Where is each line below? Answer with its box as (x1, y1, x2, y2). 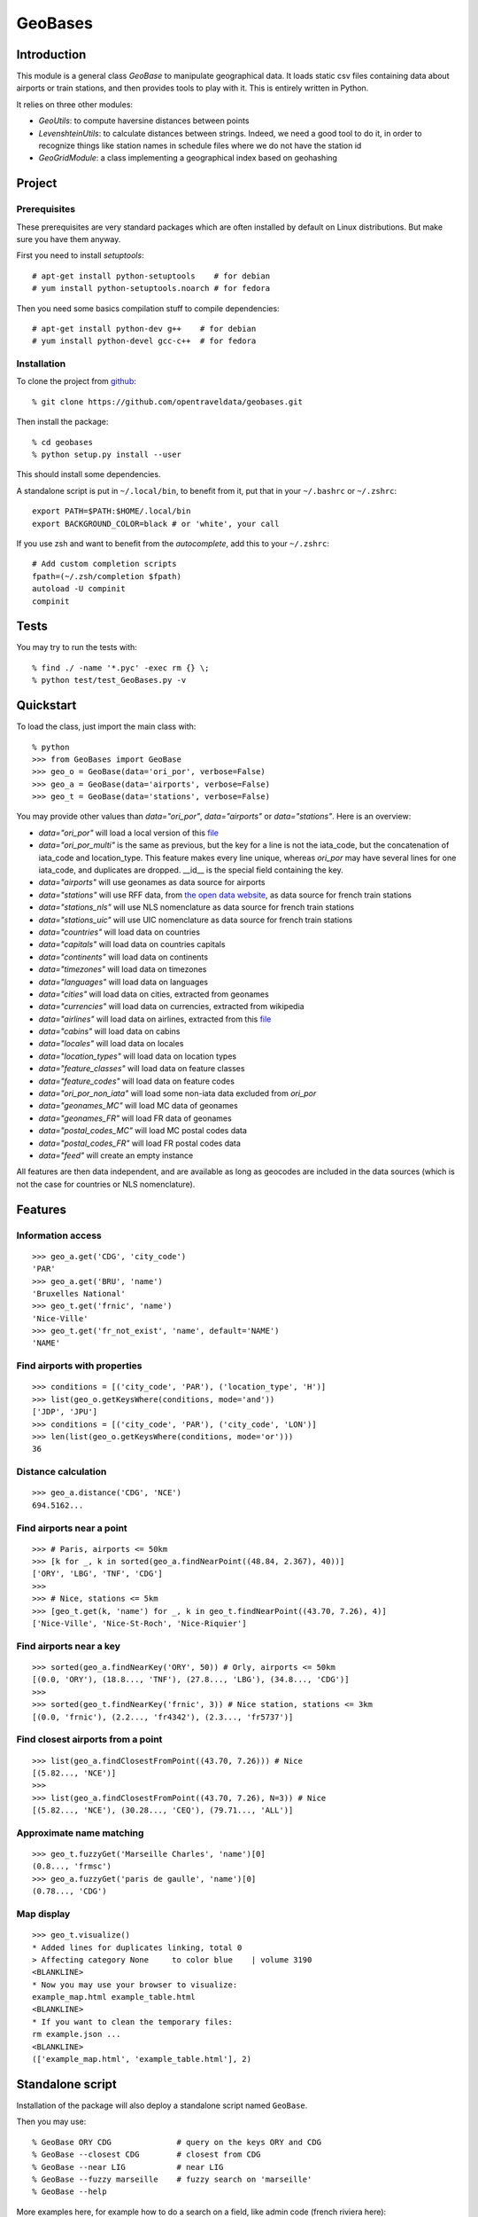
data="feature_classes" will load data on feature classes (38, 1063, 245, 1074)
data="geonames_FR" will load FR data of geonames (38, 1113, 232, 1124)
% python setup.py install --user (32, 450, 181, 459)
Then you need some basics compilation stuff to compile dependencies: (16, 302, 280, 314)
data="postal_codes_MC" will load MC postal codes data (38, 1125, 248, 1136)
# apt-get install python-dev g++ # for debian (32, 324, 257, 333)
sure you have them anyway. (16, 233, 121, 244)
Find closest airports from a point (16, 1734, 163, 1746)
